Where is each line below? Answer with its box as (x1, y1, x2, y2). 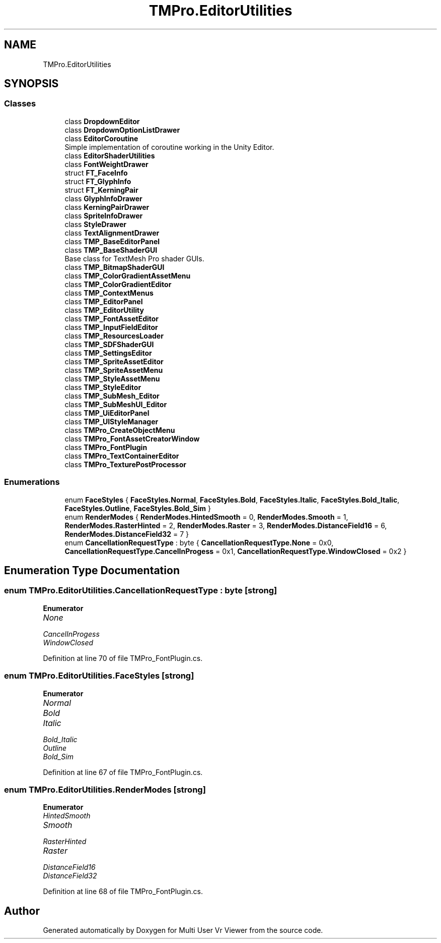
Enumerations (4, 477, 60, 487)
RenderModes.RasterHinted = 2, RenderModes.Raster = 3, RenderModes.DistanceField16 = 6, (64, 521, 387, 530)
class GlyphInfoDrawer (64, 194, 142, 203)
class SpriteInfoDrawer (64, 211, 143, 220)
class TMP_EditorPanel (64, 297, 143, 306)
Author (4, 904, 40, 917)
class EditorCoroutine (64, 134, 138, 143)
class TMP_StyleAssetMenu (64, 374, 160, 383)
